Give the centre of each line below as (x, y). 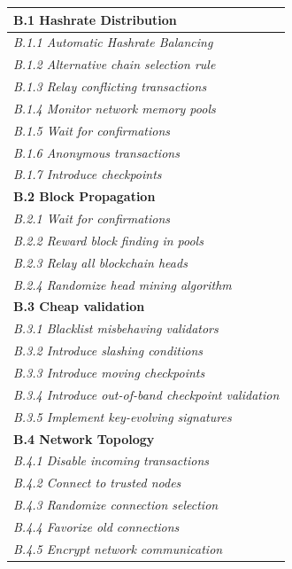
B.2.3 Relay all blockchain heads (100, 262)
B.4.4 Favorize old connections (96, 526)
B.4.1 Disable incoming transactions (111, 460)
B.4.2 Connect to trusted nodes (97, 483)
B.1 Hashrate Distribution (95, 19)
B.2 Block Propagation (85, 196)
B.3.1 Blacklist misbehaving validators (116, 328)
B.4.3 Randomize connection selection (116, 505)
